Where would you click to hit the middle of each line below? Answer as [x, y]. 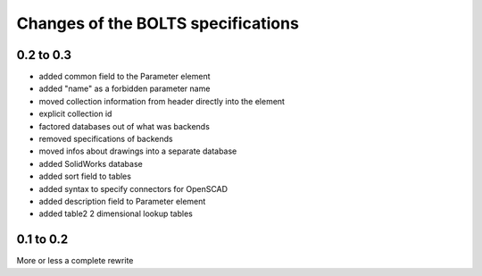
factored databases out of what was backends [124, 126]
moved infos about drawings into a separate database [138, 151]
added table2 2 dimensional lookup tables [116, 213]
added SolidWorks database [91, 163]
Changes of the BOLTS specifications [158, 23]
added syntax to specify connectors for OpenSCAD [133, 188]
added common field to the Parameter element [125, 77]
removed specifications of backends [106, 139]
